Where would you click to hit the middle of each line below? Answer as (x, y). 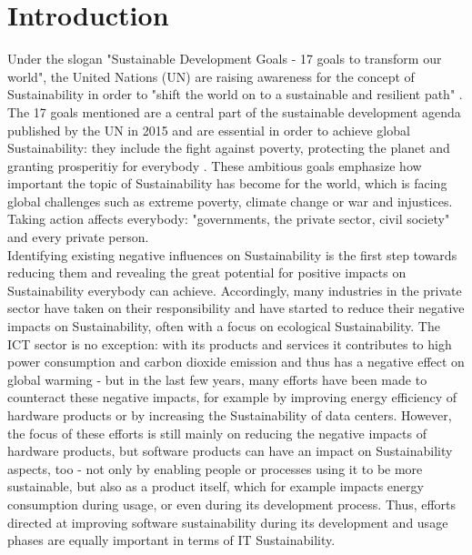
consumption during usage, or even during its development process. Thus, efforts (232, 504)
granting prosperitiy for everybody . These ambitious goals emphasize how (215, 165)
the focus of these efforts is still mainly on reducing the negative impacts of (217, 433)
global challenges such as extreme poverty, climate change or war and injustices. (230, 201)
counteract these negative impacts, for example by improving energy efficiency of (232, 397)
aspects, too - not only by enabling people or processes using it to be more (215, 468)
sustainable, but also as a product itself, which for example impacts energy (216, 486)
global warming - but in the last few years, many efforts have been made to (217, 379)
